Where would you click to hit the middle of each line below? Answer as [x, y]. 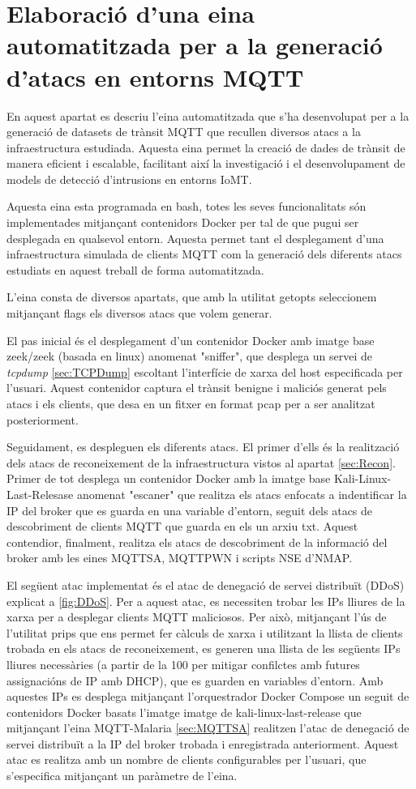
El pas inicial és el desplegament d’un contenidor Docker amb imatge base [191, 340]
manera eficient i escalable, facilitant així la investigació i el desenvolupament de [206, 163]
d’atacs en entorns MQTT [155, 77]
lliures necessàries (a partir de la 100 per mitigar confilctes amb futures [183, 664]
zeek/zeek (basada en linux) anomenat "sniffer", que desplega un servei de [190, 356]
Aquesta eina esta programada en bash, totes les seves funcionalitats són [187, 206]
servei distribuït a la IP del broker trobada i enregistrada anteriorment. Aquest [203, 743]
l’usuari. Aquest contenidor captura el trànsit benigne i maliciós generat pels [197, 388]
